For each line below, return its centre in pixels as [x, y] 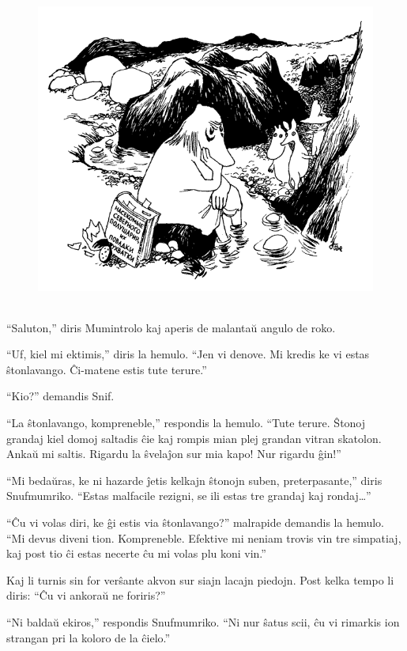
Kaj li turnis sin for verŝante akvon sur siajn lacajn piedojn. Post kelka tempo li [200, 579]
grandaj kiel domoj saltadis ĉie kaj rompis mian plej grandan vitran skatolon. [194, 438]
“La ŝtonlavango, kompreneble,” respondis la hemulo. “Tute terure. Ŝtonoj [186, 422]
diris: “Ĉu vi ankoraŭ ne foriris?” [86, 595]
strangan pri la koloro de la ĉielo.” [89, 637]
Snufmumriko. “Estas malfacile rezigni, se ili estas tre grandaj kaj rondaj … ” [189, 496]
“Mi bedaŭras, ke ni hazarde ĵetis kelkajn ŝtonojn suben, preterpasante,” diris [194, 480]
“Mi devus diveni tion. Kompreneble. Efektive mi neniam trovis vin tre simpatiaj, [204, 537]
